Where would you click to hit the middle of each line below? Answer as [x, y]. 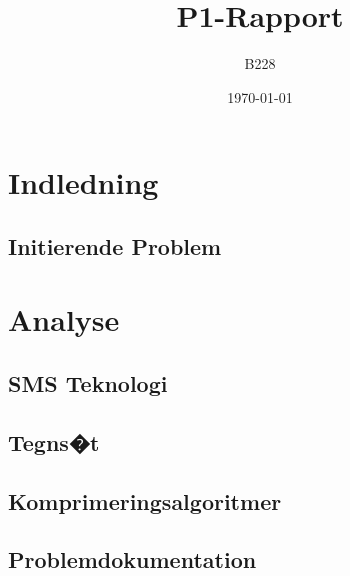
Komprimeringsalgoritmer [145, 500]
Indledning [83, 182]
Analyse [64, 319]
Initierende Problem [115, 245]
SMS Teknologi [88, 383]
